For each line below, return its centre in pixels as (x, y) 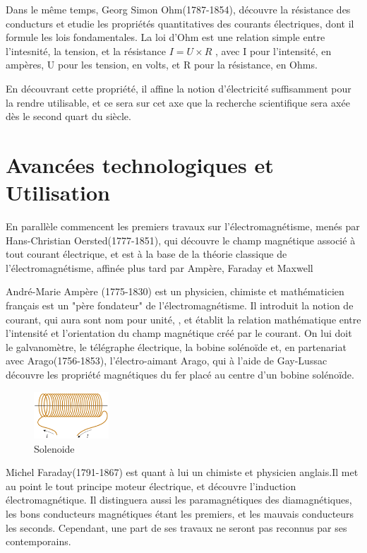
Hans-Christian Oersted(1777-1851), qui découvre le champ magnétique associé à (181, 240)
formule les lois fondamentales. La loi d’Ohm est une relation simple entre (166, 37)
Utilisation (58, 192)
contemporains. (38, 541)
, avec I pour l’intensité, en (273, 50)
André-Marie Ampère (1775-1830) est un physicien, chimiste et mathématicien (175, 291)
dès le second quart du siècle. (68, 116)
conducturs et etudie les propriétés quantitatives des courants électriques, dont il (180, 23)
